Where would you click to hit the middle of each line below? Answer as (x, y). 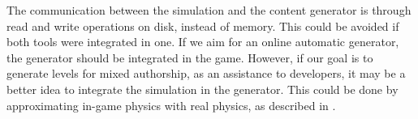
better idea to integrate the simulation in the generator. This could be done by (203, 89)
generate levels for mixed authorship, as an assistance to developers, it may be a (206, 73)
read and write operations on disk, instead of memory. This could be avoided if (203, 25)
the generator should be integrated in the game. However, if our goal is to (190, 57)
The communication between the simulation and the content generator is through (209, 10)
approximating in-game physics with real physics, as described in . (171, 105)
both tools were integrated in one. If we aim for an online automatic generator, (203, 42)
